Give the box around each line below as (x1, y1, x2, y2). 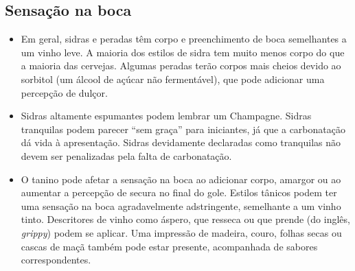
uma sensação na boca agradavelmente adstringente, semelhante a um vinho (21, 198, 341, 213)
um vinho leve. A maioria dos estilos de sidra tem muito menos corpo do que (21, 45, 345, 59)
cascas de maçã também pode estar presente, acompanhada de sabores (21, 239, 318, 253)
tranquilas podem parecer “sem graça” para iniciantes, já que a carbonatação (21, 121, 345, 136)
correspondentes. (21, 252, 91, 267)
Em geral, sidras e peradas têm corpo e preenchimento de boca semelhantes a (21, 32, 347, 46)
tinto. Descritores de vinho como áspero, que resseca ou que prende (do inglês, (21, 212, 350, 226)
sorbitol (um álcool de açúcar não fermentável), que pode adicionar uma (21, 71, 325, 86)
